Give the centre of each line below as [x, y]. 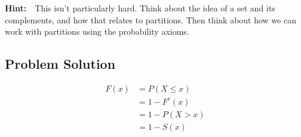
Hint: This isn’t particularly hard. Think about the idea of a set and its [140, 8]
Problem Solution [60, 64]
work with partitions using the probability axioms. [97, 31]
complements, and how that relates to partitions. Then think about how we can [150, 19]
